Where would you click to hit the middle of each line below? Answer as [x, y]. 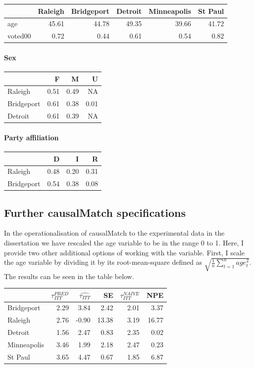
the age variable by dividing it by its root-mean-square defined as [103, 262]
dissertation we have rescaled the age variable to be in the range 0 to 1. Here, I [124, 243]
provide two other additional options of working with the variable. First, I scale [124, 252]
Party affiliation [31, 137]
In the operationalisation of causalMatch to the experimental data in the [114, 233]
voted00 [19, 36]
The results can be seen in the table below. [69, 276]
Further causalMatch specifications [95, 212]
